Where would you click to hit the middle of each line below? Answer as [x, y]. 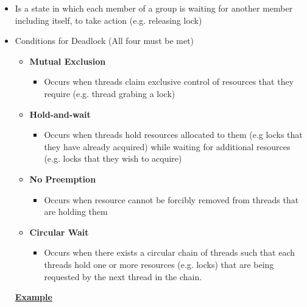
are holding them [76, 211]
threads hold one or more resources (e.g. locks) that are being [159, 264]
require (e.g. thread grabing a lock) [110, 93]
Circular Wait [59, 232]
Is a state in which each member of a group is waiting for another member [154, 8]
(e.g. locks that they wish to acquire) [113, 158]
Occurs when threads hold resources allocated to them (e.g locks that [173, 135]
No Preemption [63, 179]
